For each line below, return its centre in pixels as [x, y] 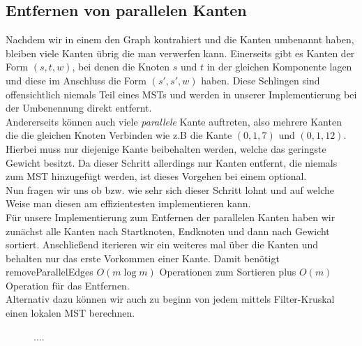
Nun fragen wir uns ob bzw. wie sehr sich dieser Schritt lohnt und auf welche [170, 189]
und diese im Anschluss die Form [76, 80]
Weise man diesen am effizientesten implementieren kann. [128, 203]
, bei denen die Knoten [121, 67]
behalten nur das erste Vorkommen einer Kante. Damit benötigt [143, 258]
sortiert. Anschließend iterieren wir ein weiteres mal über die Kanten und [162, 245]
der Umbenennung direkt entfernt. [79, 108]
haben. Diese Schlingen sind [261, 80]
